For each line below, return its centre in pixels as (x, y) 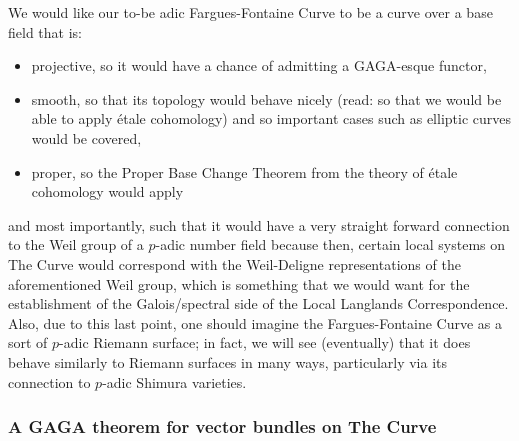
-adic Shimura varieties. (174, 381)
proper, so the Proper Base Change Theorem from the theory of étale (244, 171)
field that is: (45, 31)
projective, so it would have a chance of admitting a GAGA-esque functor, (259, 65)
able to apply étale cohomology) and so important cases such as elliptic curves (271, 118)
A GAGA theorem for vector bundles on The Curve (222, 426)
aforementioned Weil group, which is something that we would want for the (239, 283)
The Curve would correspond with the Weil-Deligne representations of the (234, 263)
